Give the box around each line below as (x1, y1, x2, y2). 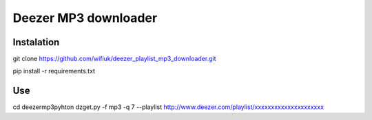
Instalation (12, 36, 60, 48)
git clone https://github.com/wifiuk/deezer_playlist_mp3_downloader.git (12, 55, 216, 63)
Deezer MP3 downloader (12, 10, 158, 25)
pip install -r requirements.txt (12, 67, 96, 75)
